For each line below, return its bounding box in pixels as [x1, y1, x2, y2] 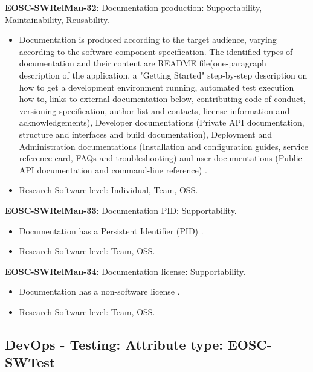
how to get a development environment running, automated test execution [19, 80, 294, 93]
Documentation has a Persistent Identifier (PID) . [19, 224, 204, 237]
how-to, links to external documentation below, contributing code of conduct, [19, 92, 306, 105]
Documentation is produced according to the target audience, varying [19, 33, 277, 46]
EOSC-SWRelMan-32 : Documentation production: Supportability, [5, 1, 262, 13]
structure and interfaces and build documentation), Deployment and [19, 127, 272, 140]
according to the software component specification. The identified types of [19, 45, 293, 57]
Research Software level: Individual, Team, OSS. [19, 184, 198, 196]
